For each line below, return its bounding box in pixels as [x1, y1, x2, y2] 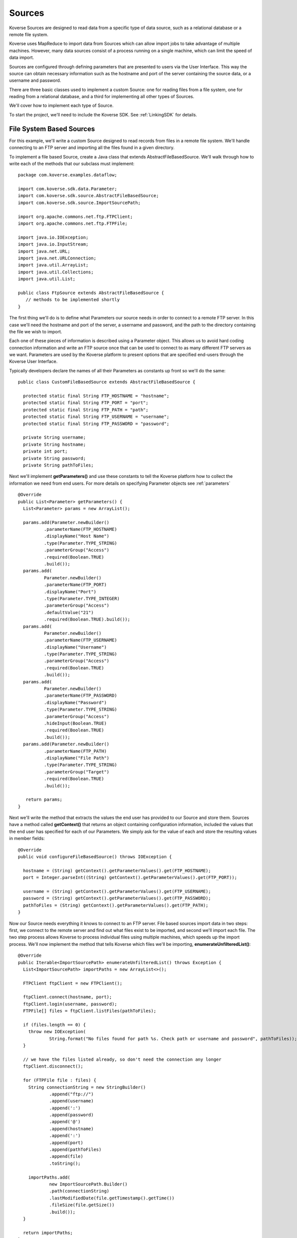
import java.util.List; [18, 276, 76, 282]
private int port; [23, 449, 68, 454]
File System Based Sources [9, 124, 95, 133]
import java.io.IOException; [18, 234, 89, 240]
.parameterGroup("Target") [44, 769, 110, 774]
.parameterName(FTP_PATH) [44, 748, 107, 754]
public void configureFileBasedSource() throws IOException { [18, 854, 172, 860]
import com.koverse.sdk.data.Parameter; [18, 186, 117, 192]
